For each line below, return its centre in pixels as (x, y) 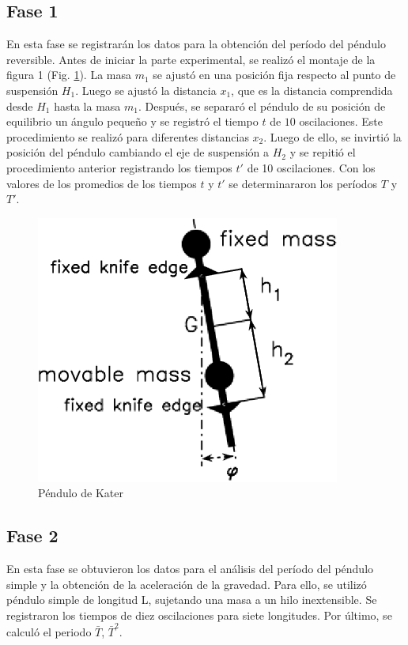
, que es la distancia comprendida (312, 90)
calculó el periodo (49, 632)
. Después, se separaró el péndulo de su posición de (262, 106)
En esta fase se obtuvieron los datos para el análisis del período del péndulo (190, 568)
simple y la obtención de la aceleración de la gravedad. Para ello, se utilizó (187, 584)
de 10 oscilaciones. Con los (311, 167)
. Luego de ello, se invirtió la (332, 136)
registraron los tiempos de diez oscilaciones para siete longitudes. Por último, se (199, 615)
